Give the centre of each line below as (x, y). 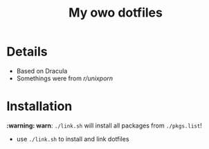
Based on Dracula (42, 71)
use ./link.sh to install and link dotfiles (73, 139)
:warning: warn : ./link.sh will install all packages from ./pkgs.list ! (104, 125)
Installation (39, 106)
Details (27, 52)
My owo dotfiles (116, 13)
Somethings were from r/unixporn (65, 78)
